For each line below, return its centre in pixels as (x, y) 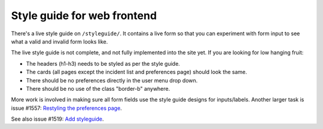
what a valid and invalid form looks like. (60, 41)
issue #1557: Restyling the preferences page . (66, 108)
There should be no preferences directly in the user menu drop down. (112, 80)
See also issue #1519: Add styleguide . (57, 119)
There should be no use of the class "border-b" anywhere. (98, 88)
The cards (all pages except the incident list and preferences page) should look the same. (137, 72)
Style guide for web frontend (84, 16)
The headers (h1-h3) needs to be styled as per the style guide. (103, 63)
